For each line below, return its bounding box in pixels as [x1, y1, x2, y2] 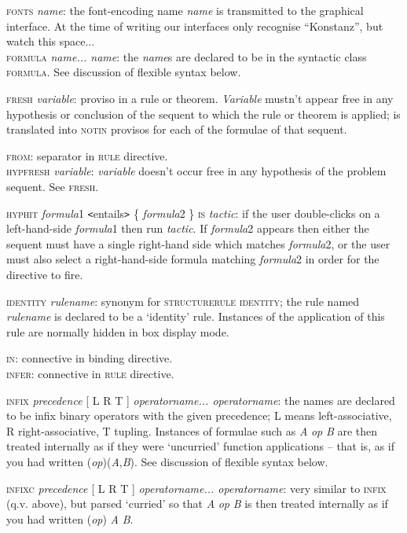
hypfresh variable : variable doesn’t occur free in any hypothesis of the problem [6, 163, 387, 179]
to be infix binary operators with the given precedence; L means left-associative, [6, 407, 392, 424]
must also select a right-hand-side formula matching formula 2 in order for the [6, 251, 379, 267]
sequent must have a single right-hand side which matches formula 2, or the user [6, 235, 390, 252]
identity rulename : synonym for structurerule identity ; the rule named [6, 292, 360, 309]
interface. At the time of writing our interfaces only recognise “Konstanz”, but [6, 17, 383, 34]
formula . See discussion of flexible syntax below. [6, 64, 241, 80]
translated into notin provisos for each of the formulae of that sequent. [6, 121, 347, 138]
